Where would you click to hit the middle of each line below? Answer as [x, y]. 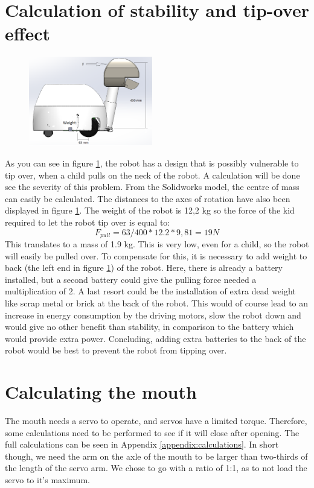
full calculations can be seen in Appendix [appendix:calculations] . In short [142, 444]
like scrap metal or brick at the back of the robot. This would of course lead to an [157, 303]
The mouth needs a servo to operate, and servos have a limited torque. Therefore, [156, 421]
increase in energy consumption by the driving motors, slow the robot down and [153, 315]
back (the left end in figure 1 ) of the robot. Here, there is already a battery [144, 268]
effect [28, 33]
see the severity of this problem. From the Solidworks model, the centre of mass [152, 187]
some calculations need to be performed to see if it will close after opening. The [152, 432]
